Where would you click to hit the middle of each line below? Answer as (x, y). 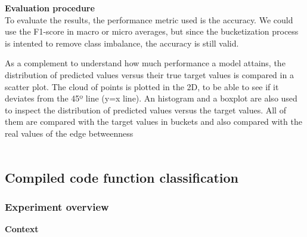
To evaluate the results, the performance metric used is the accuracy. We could (149, 19)
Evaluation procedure (50, 8)
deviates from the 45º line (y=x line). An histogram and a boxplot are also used (151, 98)
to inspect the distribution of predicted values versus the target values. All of (145, 110)
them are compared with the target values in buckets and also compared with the (153, 121)
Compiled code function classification (122, 177)
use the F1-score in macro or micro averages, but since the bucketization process (152, 31)
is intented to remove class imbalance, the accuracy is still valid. (122, 43)
